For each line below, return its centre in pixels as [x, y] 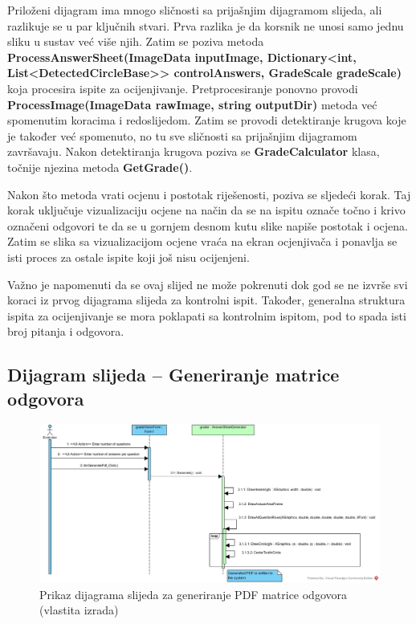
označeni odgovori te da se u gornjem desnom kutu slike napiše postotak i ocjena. [208, 225]
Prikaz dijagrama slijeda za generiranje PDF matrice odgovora [193, 594]
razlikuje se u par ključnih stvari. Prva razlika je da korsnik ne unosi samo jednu [206, 25]
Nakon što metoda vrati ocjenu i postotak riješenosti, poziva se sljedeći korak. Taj [209, 194]
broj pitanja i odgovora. [66, 331]
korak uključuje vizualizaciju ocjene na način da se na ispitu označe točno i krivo [206, 210]
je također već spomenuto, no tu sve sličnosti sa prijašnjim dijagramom [182, 135]
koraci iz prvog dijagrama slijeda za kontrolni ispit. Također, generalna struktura [206, 300]
